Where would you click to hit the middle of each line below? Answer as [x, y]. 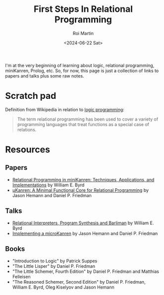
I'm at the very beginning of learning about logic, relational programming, [80, 65]
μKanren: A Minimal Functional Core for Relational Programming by [81, 190]
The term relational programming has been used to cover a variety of [88, 119]
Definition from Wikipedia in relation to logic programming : [65, 109]
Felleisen [21, 276]
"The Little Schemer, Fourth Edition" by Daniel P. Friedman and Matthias [86, 271]
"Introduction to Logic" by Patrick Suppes [55, 261]
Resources [28, 150]
